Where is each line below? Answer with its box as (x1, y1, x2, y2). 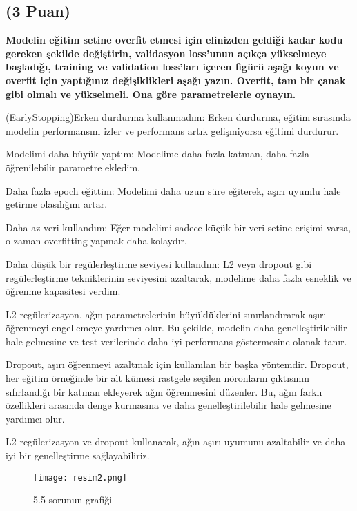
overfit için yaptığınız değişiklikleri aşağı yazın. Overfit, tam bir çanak (6, 73, 346, 87)
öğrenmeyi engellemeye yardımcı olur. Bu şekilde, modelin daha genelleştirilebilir (6, 320, 347, 335)
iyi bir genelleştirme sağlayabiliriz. (6, 448, 150, 463)
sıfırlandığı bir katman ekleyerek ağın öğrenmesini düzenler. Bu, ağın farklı (6, 384, 322, 398)
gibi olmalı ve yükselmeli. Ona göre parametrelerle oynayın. (6, 86, 296, 101)
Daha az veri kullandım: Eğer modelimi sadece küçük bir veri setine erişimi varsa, (6, 220, 351, 234)
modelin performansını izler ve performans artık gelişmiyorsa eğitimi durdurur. (6, 123, 339, 137)
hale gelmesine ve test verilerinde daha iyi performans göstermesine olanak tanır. (6, 334, 347, 348)
